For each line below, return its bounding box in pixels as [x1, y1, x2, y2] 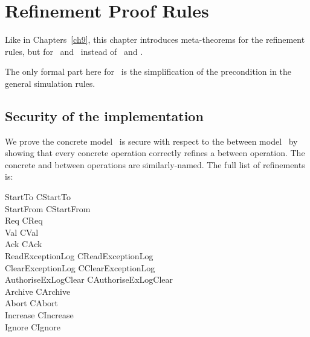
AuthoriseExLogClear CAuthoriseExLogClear [5, 273, 173, 286]
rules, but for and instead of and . [5, 45, 143, 57]
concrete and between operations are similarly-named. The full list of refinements [5, 158, 305, 171]
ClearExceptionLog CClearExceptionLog [5, 261, 155, 274]
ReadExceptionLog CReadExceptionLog [5, 250, 153, 262]
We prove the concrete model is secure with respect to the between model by [5, 134, 298, 147]
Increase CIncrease [5, 309, 74, 321]
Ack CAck [5, 238, 42, 250]
